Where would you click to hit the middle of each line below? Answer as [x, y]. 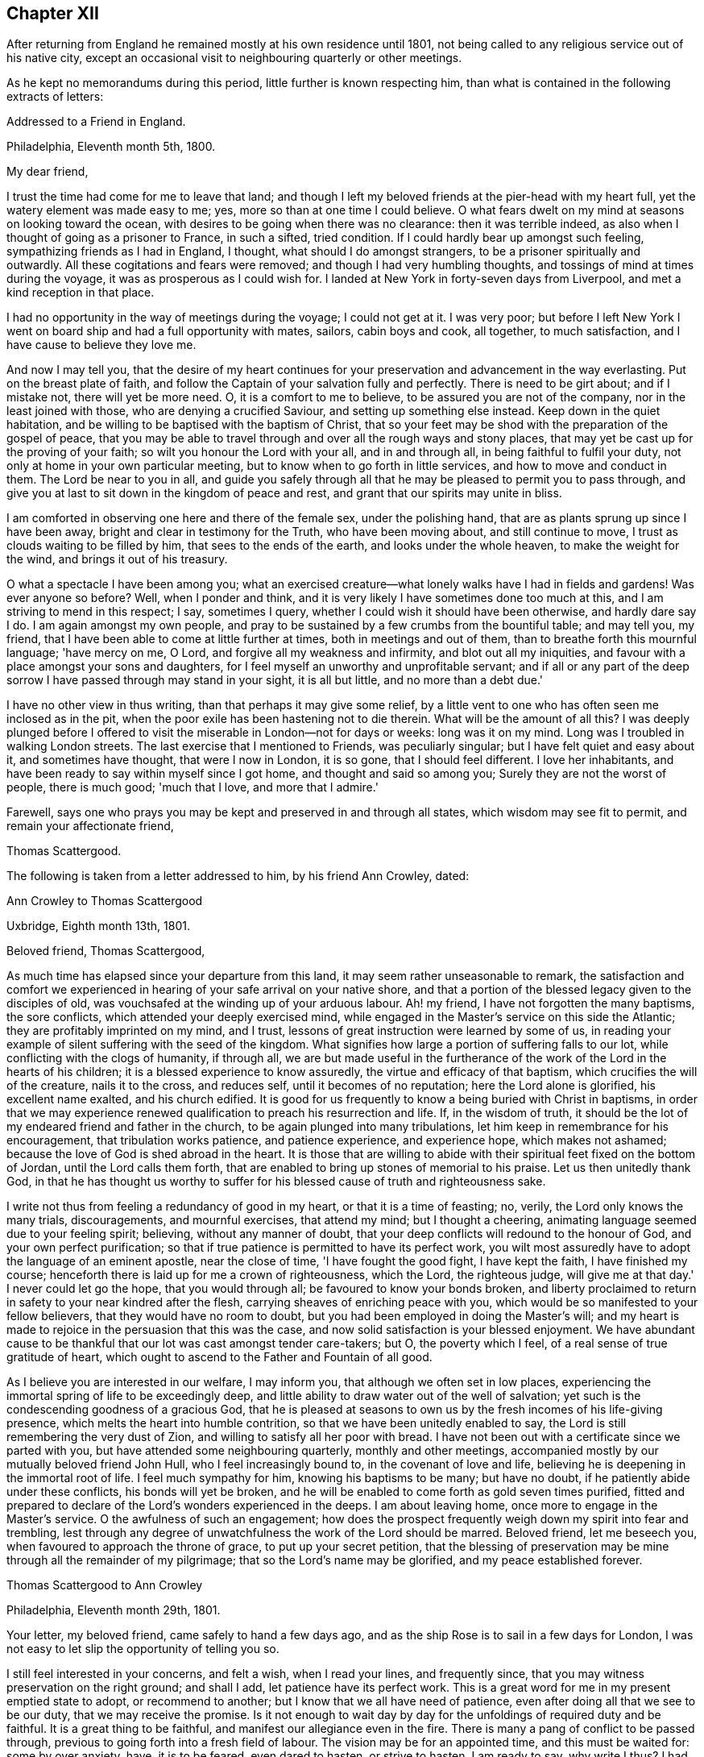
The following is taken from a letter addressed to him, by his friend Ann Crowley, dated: [238, 876]
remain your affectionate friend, [90, 826]
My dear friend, [48, 172]
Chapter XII [53, 13]
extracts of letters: [55, 97]
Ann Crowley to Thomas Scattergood [105, 901]
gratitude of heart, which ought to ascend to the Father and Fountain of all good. [219, 1357]
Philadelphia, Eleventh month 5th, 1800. [111, 147]
